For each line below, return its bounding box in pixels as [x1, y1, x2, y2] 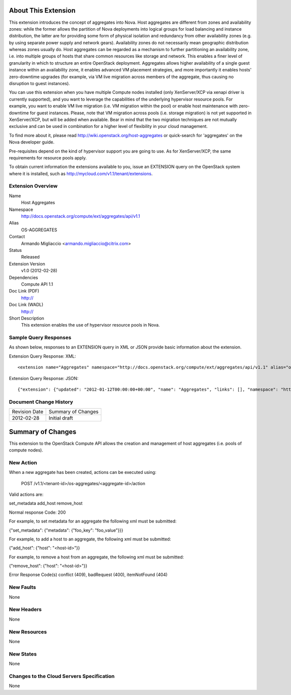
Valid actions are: [9, 491, 44, 497]
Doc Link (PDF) [9, 288, 40, 294]
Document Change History [9, 399, 73, 405]
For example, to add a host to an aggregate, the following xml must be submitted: [9, 536, 171, 542]
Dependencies [9, 275, 38, 280]
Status [9, 247, 22, 253]
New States [9, 650, 37, 657]
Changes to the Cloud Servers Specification [9, 673, 115, 679]
